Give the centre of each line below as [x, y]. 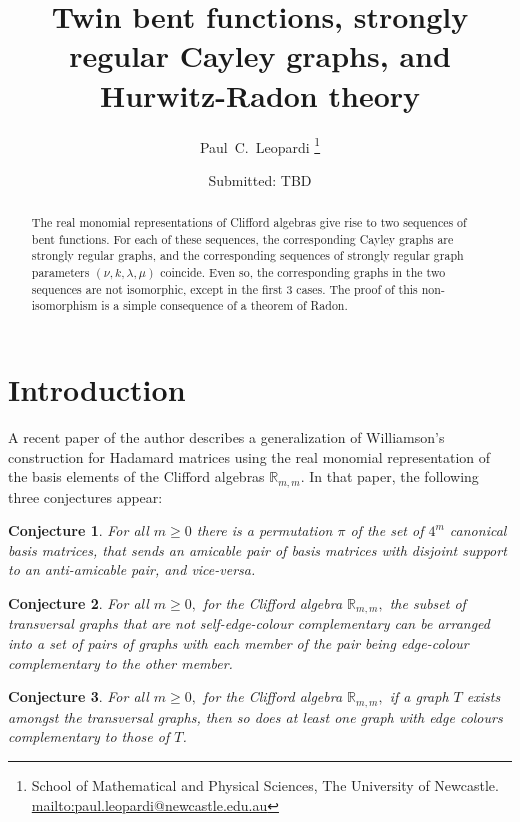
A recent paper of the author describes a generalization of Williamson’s [226, 437]
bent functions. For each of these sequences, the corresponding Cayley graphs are [242, 238]
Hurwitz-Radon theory [260, 94]
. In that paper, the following [389, 476]
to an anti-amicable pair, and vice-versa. [132, 569]
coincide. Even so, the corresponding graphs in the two [303, 272]
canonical [478, 530]
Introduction [97, 389]
